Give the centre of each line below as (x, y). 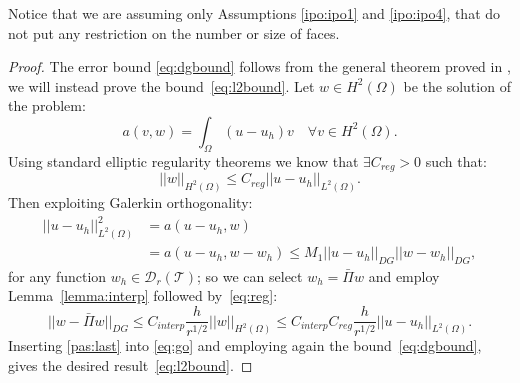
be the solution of (457, 85)
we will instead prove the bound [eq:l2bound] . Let (161, 85)
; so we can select (250, 275)
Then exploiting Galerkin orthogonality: (130, 202)
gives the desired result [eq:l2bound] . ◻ (130, 365)
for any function (57, 275)
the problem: (47, 105)
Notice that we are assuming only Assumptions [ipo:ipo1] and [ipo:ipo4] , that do (254, 13)
